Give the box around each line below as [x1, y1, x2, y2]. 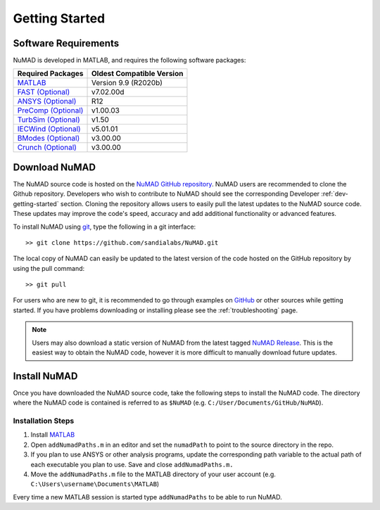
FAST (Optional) [17, 87, 70, 97]
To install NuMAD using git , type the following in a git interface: [13, 222, 196, 231]
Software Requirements [13, 37, 120, 49]
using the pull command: [13, 264, 85, 272]
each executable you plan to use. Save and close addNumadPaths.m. [30, 460, 234, 468]
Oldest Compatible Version [91, 69, 184, 79]
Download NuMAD [13, 161, 96, 173]
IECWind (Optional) [17, 124, 81, 134]
